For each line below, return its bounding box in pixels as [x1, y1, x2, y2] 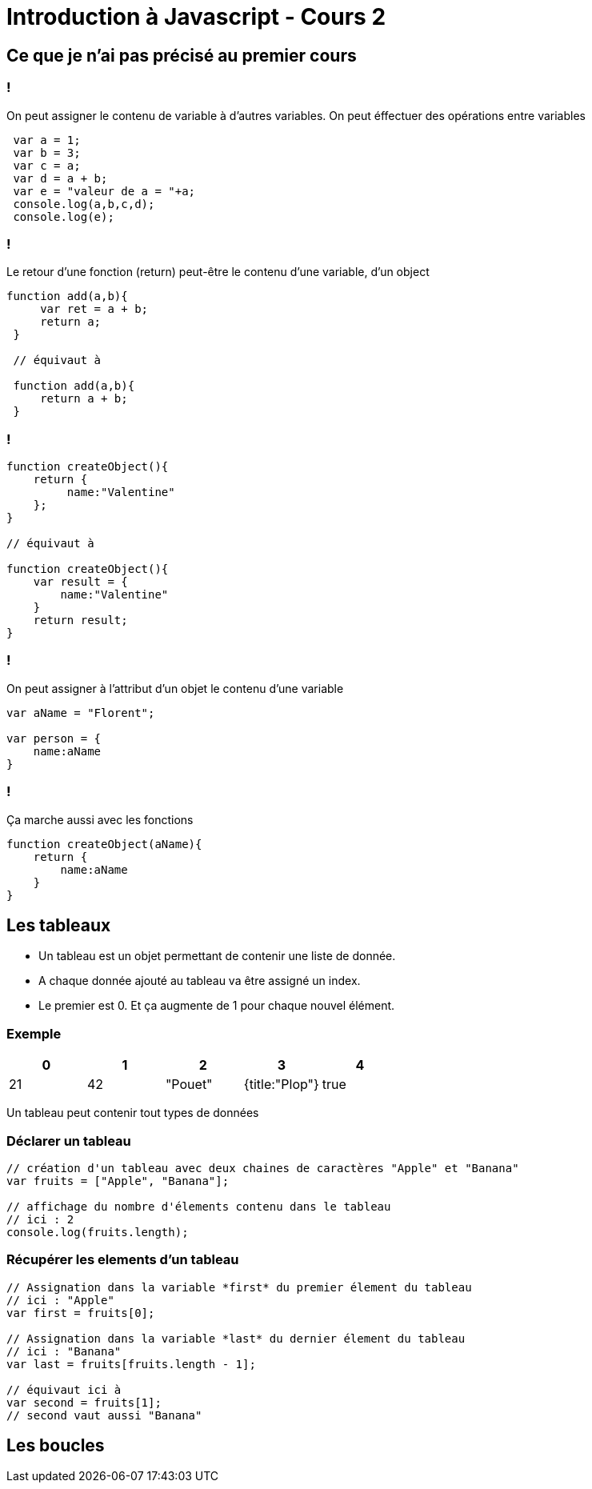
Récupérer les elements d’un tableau [6, 1251, 239, 1268]
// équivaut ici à [6, 1383, 122, 1396]
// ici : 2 [6, 1212, 74, 1226]
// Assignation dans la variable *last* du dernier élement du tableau [6, 1331, 466, 1345]
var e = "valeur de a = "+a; [13, 184, 196, 198]
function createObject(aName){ [6, 837, 202, 851]
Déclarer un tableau [6, 1132, 131, 1149]
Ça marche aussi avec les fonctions [6, 812, 194, 827]
